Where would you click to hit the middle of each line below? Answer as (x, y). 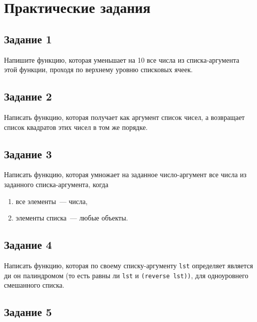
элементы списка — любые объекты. (72, 218)
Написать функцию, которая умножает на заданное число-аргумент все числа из (125, 174)
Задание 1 (28, 39)
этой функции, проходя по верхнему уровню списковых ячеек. (98, 69)
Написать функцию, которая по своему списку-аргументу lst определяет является (128, 265)
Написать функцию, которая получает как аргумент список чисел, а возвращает (125, 117)
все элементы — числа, (52, 201)
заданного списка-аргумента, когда (56, 184)
